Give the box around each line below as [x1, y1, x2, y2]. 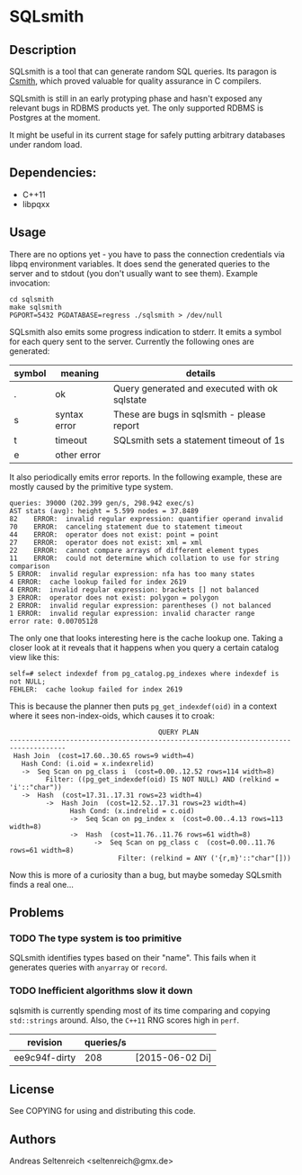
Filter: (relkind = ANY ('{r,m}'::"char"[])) [118, 854, 292, 863]
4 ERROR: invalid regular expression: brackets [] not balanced [9, 585, 259, 594]
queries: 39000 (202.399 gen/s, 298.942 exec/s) [9, 498, 195, 508]
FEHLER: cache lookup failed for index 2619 [9, 684, 182, 694]
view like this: [9, 651, 60, 663]
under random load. [9, 140, 83, 149]
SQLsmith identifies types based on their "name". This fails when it [9, 953, 256, 963]
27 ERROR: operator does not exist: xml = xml [9, 538, 203, 547]
